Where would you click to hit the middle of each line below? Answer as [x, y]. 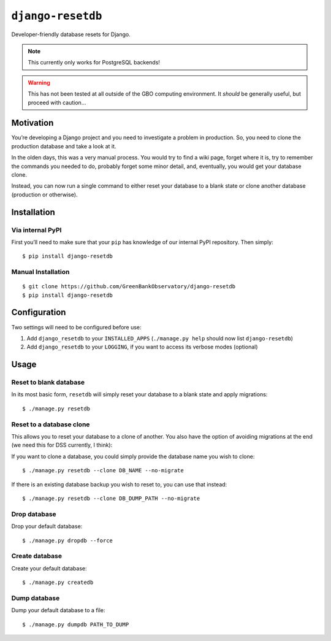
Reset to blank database [48, 382]
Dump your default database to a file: [58, 610]
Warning [39, 82]
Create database [37, 556]
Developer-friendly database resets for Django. [71, 34]
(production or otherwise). [44, 194]
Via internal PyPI [36, 230]
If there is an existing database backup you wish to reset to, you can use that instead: [119, 484]
